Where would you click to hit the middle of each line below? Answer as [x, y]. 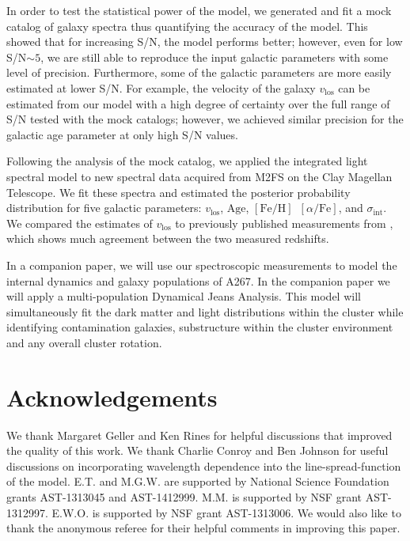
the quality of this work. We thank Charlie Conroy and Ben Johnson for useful [197, 450]
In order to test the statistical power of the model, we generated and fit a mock [199, 10]
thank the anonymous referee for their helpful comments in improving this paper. [203, 528]
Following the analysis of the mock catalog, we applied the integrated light [187, 161]
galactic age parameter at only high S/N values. [122, 134]
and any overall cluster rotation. [84, 342]
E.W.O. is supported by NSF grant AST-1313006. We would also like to [226, 512]
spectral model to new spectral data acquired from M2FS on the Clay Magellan [199, 176]
